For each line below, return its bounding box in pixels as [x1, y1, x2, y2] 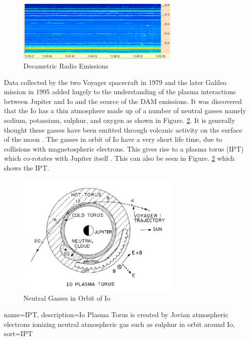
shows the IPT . [4, 162, 49, 172]
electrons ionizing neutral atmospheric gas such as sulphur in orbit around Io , [4, 319, 235, 329]
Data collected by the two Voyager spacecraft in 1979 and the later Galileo [4, 77, 227, 87]
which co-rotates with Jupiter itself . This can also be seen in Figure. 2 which [4, 153, 235, 163]
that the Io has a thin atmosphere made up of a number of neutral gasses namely [4, 105, 246, 116]
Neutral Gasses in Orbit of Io [23, 293, 110, 303]
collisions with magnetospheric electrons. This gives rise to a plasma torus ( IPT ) [4, 143, 244, 153]
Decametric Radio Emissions [23, 60, 108, 70]
